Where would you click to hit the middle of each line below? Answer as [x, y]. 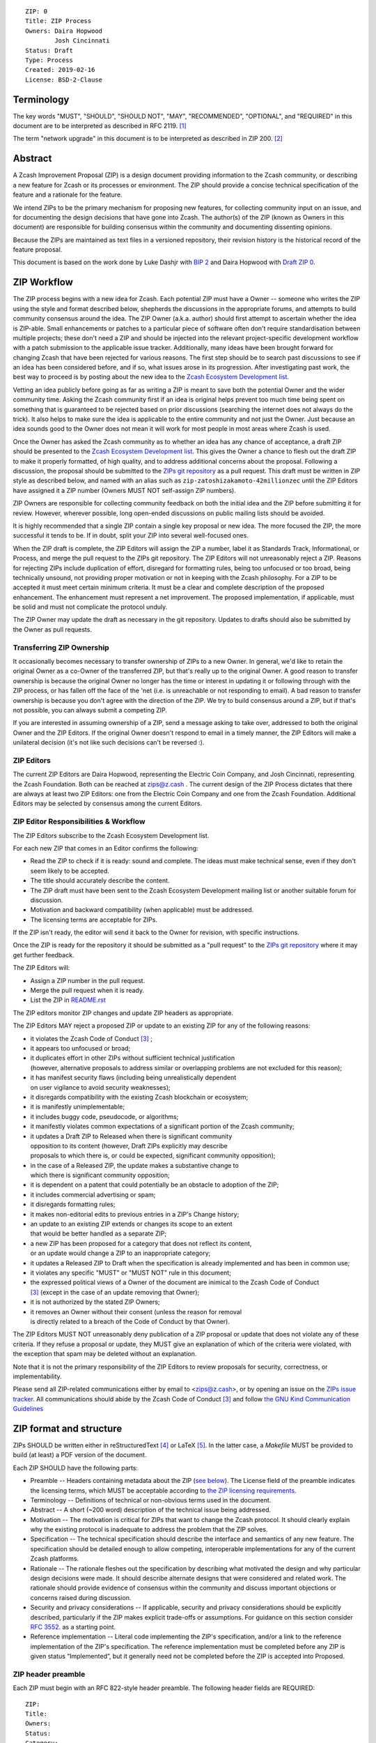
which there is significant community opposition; [100, 1175]
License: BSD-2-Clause [64, 79]
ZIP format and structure [68, 1428]
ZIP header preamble [49, 1674]
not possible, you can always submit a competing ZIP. [90, 710]
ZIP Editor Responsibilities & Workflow [79, 821]
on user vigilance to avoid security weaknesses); [100, 1087]
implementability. [37, 1376]
